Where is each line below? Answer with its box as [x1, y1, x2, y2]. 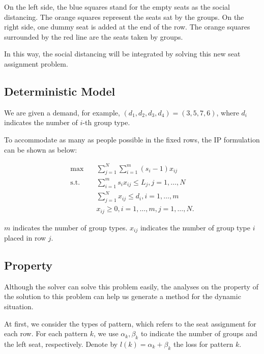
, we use [93, 328, 119, 339]
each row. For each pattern [4, 328, 88, 339]
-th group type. [82, 117, 130, 128]
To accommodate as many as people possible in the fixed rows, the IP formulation [4, 134, 260, 144]
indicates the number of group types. [12, 222, 128, 232]
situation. [4, 301, 34, 312]
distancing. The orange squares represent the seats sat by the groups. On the [4, 11, 244, 22]
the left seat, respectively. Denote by [4, 339, 118, 349]
